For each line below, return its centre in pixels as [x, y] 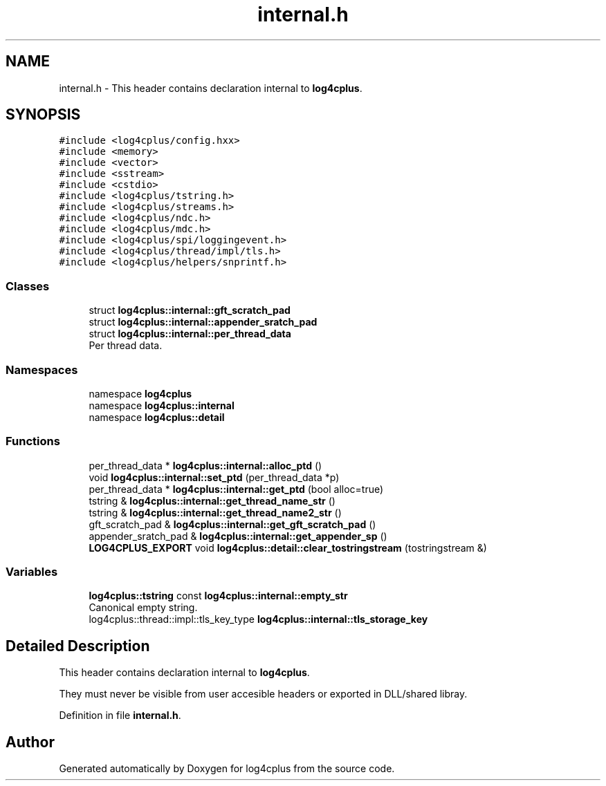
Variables [32, 572]
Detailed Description [78, 646]
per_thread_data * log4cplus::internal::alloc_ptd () [205, 465]
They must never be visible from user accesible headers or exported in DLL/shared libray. [263, 694]
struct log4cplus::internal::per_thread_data [190, 334]
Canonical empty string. [143, 608]
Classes [28, 286]
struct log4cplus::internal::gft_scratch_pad [190, 310]
